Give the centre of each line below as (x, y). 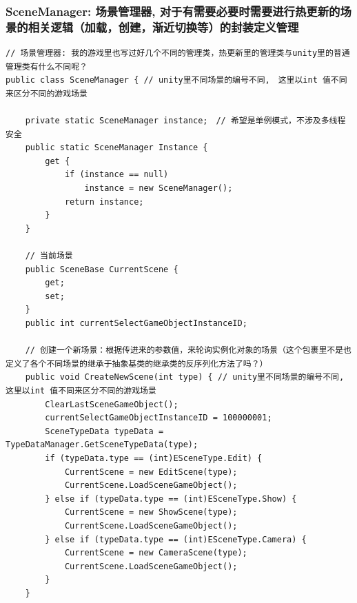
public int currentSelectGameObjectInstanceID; (136, 324)
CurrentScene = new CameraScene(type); (156, 553)
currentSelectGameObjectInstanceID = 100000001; (159, 418)
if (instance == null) (116, 175)
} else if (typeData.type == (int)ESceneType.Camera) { (176, 539)
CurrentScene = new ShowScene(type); (151, 512)
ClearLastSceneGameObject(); (112, 404)
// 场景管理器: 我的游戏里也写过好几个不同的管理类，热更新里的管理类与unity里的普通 (178, 53)
